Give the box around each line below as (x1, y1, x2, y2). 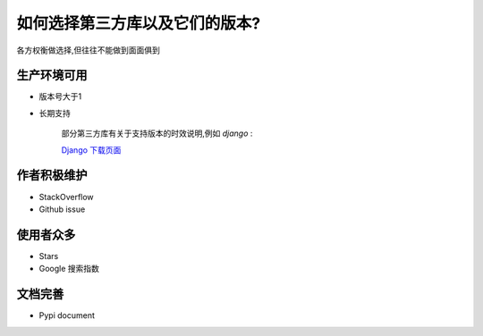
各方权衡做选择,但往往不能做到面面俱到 (16, 45, 161, 55)
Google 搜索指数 (38, 264, 100, 274)
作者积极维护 (16, 168, 88, 183)
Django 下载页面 (61, 144, 122, 155)
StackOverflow (38, 191, 94, 202)
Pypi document (38, 310, 96, 321)
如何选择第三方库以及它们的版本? (16, 13, 261, 33)
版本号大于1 (38, 91, 82, 102)
